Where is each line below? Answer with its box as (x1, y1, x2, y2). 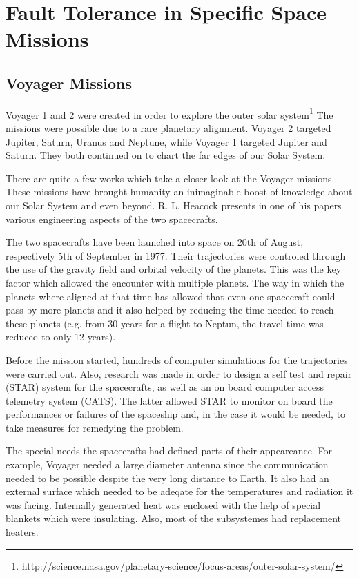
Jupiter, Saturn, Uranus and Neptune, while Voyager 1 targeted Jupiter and (6, 134, 327, 148)
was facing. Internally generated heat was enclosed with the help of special (6, 497, 321, 512)
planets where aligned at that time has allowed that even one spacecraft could (6, 289, 336, 303)
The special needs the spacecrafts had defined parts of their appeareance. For (6, 443, 332, 458)
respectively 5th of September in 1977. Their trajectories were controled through (6, 248, 346, 262)
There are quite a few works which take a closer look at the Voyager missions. (6, 171, 335, 185)
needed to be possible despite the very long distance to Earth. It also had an (6, 470, 329, 485)
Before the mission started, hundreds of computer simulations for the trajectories (6, 352, 348, 367)
